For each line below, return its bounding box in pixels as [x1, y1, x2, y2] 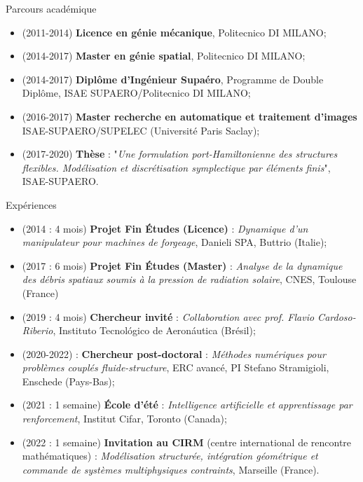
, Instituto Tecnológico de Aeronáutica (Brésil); [53, 323, 256, 338]
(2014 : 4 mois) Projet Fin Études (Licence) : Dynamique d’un [22, 221, 308, 235]
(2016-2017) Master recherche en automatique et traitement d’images [22, 109, 357, 123]
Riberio [22, 323, 53, 338]
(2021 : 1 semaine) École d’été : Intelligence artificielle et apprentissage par [22, 397, 352, 412]
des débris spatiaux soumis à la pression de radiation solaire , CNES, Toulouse [22, 272, 357, 287]
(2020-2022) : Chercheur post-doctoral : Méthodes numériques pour [22, 346, 326, 361]
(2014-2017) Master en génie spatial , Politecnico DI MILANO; [22, 48, 306, 63]
